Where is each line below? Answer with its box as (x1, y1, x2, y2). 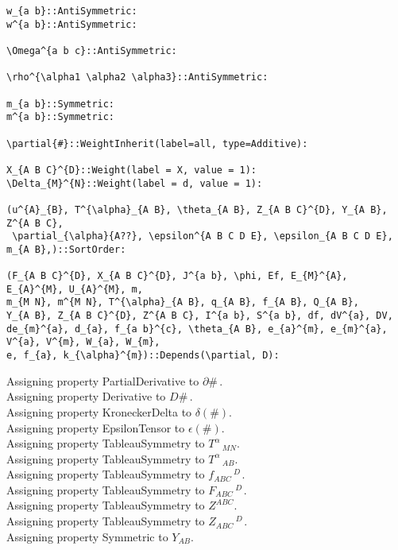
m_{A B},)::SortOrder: (6, 243, 126, 255)
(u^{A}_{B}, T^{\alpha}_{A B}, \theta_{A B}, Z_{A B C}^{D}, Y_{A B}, (6, 203, 388, 215)
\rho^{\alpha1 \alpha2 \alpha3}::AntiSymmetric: (6, 72, 269, 83)
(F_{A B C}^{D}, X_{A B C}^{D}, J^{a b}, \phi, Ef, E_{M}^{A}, (6, 270, 348, 282)
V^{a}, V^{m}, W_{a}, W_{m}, (6, 336, 160, 348)
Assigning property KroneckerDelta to (6, 403, 192, 420)
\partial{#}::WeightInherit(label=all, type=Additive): (6, 137, 308, 149)
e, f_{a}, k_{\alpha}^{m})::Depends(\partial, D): (6, 350, 280, 362)
